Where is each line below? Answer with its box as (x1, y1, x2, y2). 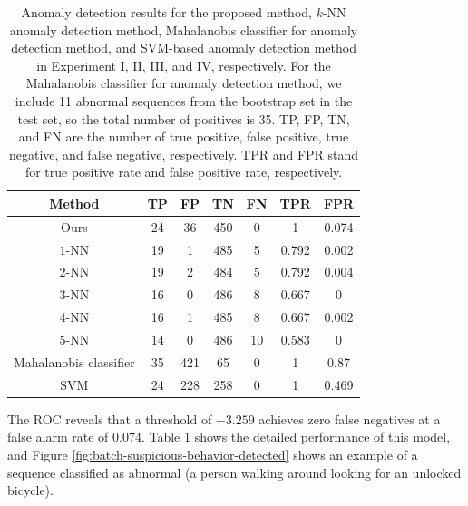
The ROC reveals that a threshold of (7, 409, 212, 428)
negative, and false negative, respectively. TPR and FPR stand (9, 144, 359, 163)
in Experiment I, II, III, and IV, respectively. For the (36, 55, 331, 74)
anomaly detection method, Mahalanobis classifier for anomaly (9, 20, 358, 39)
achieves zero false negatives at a (258, 409, 441, 428)
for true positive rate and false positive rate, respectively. (24, 162, 343, 181)
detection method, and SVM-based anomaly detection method (11, 38, 356, 57)
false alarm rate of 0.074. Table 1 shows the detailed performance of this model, (7, 427, 451, 446)
